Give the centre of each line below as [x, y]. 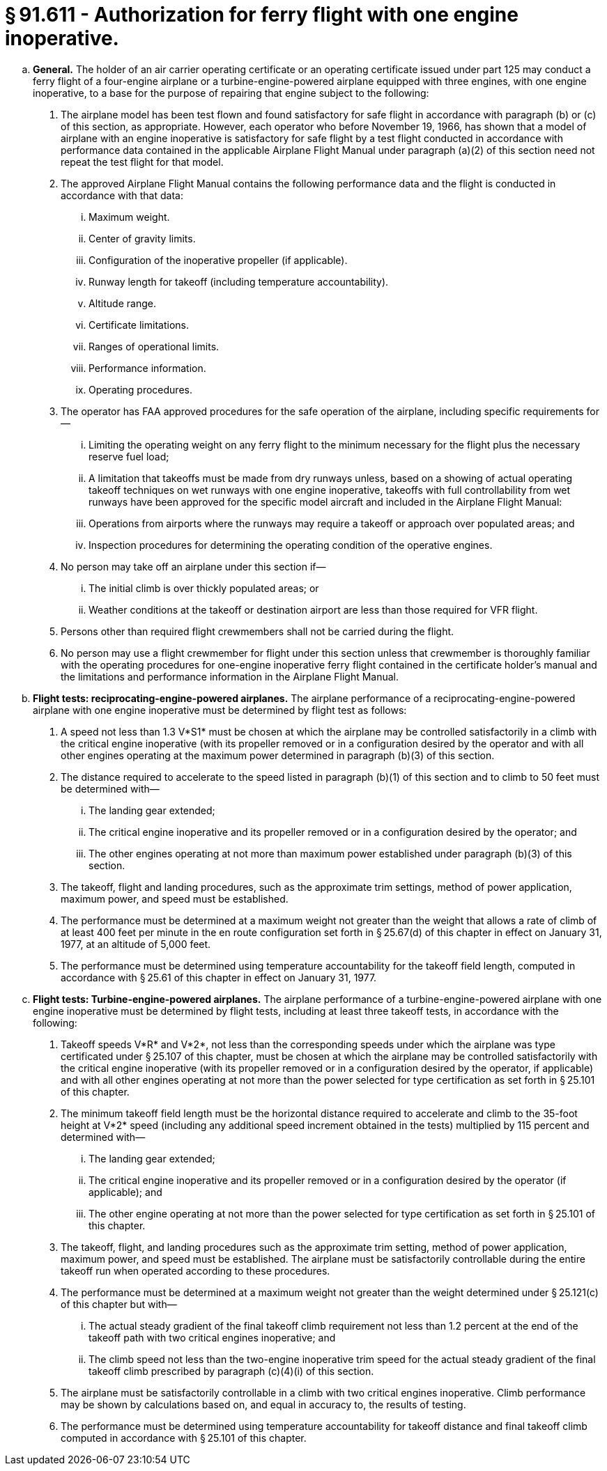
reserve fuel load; [129, 456]
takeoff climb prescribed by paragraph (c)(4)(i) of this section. [231, 1371]
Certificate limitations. [139, 325]
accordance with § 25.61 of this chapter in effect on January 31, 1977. [219, 977]
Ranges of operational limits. [154, 346]
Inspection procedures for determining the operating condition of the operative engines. [291, 545]
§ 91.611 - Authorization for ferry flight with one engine [262, 15]
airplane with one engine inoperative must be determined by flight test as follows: [220, 710]
